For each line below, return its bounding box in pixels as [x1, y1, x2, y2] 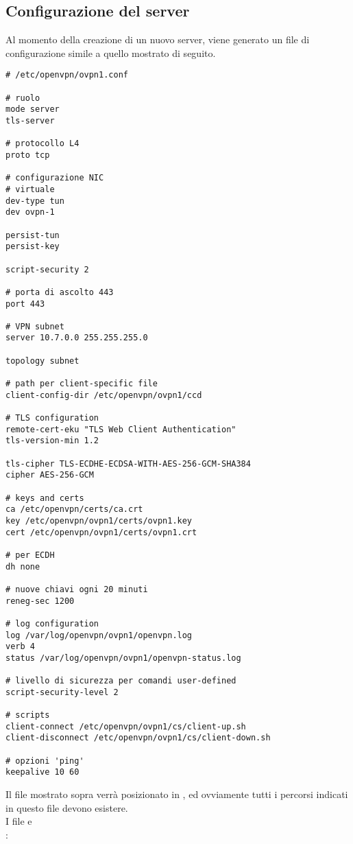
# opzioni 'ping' [5, 755, 84, 766]
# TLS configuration [5, 413, 99, 423]
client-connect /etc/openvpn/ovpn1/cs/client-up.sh [5, 721, 246, 731]
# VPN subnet [5, 321, 64, 331]
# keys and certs [5, 493, 84, 503]
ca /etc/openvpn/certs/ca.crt [5, 504, 143, 515]
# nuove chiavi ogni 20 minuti [5, 584, 148, 594]
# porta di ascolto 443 [5, 287, 114, 297]
